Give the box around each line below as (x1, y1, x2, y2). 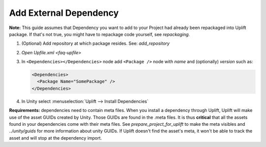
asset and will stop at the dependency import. (9, 135, 102, 141)
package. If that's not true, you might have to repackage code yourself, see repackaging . (9, 31, 190, 37)
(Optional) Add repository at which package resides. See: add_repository (21, 40, 170, 46)
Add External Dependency (9, 7, 119, 18)
